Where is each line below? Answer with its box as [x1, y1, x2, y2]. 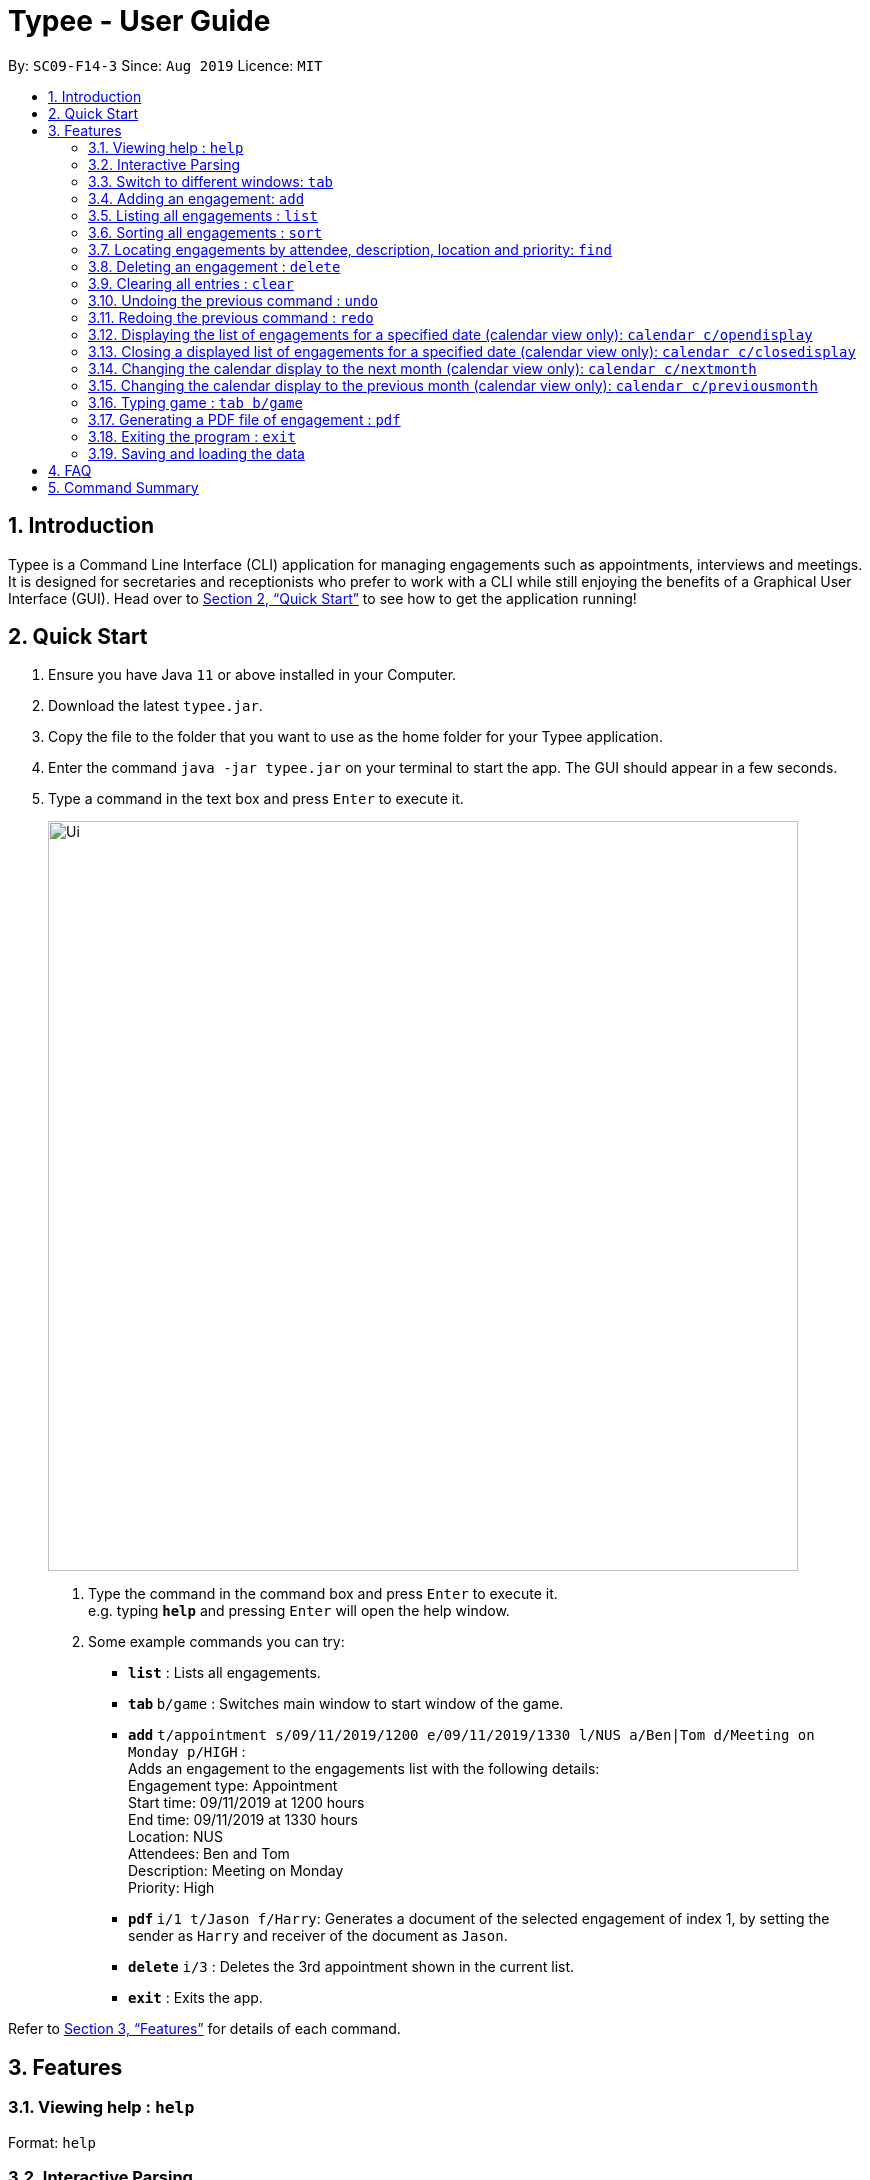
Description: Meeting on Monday [128, 1862, 344, 1880]
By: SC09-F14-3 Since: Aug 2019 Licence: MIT [8, 56, 323, 74]
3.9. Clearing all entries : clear [88, 274, 294, 292]
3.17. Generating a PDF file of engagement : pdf [88, 410, 401, 428]
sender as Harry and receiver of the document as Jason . [128, 1927, 508, 1945]
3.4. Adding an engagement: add [88, 189, 305, 207]
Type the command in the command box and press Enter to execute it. [88, 1585, 558, 1603]
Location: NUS [128, 1828, 223, 1846]
